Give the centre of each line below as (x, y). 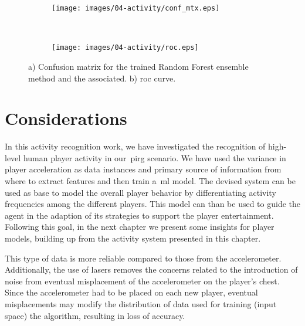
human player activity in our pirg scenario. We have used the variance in (155, 157)
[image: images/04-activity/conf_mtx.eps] (136, 8)
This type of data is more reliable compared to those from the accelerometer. (143, 258)
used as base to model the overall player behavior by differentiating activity (140, 192)
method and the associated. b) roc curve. (102, 78)
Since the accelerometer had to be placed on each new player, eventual (131, 292)
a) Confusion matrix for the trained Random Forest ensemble (138, 66)
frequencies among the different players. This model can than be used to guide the (153, 204)
